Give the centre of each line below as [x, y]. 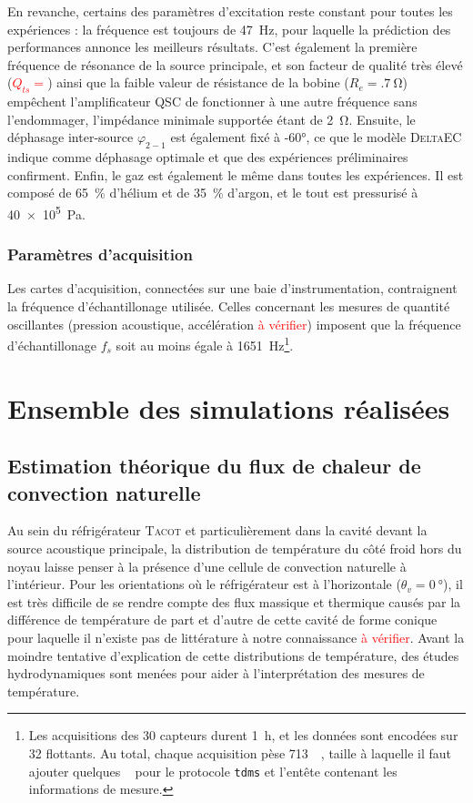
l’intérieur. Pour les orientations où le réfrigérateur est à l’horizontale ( [204, 584]
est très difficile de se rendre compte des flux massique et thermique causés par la [234, 601]
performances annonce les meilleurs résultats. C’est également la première [212, 47]
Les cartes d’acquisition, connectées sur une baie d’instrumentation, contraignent [232, 288]
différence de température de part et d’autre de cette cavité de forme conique [222, 620]
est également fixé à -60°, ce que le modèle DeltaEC [316, 137]
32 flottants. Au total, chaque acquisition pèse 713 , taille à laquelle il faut [240, 752]
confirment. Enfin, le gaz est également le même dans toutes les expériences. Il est [236, 174]
